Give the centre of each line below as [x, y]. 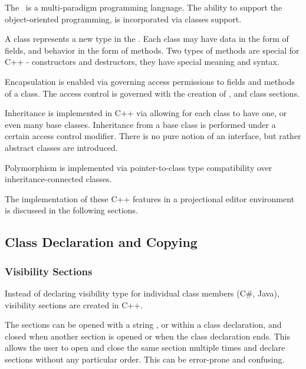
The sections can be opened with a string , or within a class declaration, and [143, 324]
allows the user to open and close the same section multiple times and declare [145, 347]
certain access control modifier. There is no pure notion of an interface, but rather [153, 136]
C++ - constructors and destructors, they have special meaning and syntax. [142, 62]
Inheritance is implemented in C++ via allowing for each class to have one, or [146, 113]
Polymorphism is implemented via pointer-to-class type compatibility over [139, 167]
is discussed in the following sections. [72, 210]
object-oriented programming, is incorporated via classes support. [123, 19]
